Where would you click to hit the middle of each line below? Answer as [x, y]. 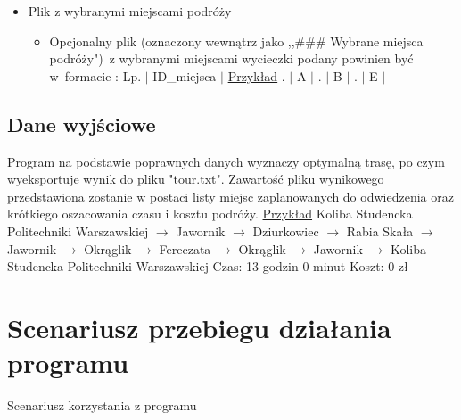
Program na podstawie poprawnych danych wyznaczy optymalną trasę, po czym [226, 161]
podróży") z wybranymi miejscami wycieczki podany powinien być [231, 58]
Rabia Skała [380, 231]
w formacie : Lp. [95, 75]
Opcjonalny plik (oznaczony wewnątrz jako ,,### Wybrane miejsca [236, 41]
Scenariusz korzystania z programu [102, 405]
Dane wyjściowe [82, 124]
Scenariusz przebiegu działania [199, 327]
